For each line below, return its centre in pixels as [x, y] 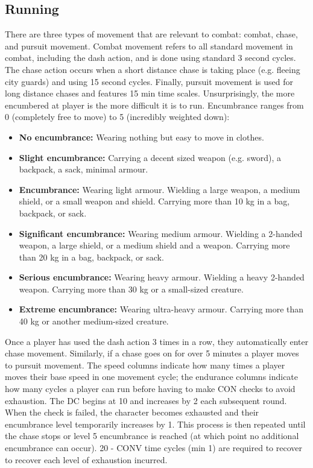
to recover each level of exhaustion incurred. [86, 459]
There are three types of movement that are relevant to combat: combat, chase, [151, 34]
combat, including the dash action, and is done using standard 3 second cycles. [150, 58]
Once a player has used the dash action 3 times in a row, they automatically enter [157, 341]
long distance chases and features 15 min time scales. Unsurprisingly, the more [150, 93]
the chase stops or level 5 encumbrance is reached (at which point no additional [152, 436]
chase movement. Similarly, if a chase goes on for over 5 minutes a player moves [152, 353]
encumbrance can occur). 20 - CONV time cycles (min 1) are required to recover [153, 448]
